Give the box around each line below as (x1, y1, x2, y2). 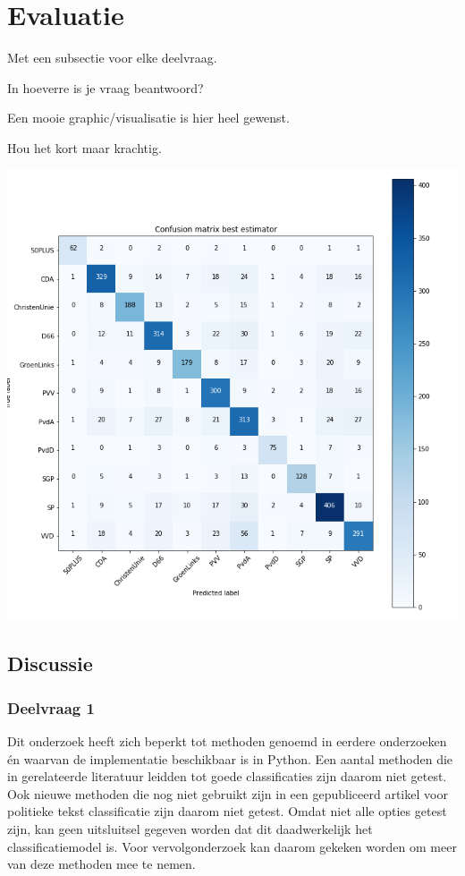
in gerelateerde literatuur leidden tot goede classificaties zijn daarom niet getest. (7, 767, 447, 786)
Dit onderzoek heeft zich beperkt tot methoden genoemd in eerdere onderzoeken (7, 732, 447, 751)
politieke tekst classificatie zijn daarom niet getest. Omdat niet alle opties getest (7, 802, 447, 821)
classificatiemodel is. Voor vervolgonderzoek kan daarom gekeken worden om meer (7, 837, 457, 855)
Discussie (7, 650, 93, 677)
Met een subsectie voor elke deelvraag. (7, 48, 217, 67)
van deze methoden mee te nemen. (7, 855, 196, 873)
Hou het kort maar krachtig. (7, 138, 162, 157)
